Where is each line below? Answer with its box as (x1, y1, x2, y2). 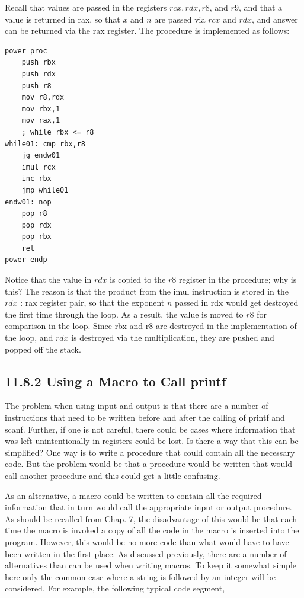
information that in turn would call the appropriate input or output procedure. (5, 501, 292, 513)
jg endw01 (21, 151, 60, 160)
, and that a (238, 1, 283, 13)
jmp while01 (21, 186, 69, 194)
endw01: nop (5, 197, 52, 206)
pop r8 (21, 209, 47, 218)
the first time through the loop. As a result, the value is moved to (5, 308, 244, 320)
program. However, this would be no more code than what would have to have (5, 535, 289, 548)
